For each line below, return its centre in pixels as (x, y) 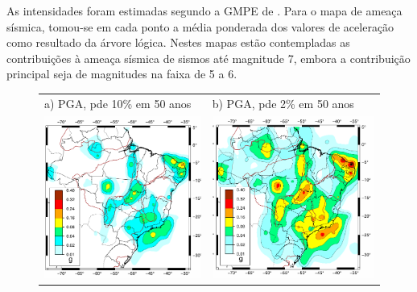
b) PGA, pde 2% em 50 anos (283, 103)
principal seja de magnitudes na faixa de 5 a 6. (122, 74)
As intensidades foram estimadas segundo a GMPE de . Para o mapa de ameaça (204, 10)
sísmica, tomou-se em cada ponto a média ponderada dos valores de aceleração (200, 26)
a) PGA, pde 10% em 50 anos (118, 103)
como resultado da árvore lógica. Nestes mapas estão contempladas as (178, 42)
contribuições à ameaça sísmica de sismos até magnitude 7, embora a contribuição (208, 58)
